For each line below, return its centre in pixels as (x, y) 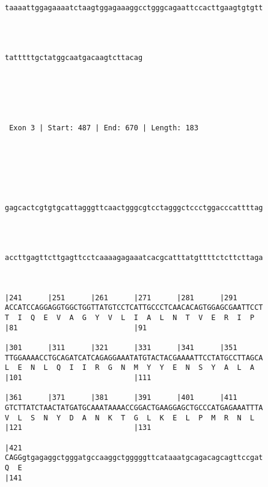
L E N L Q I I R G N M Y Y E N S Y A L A (130, 368)
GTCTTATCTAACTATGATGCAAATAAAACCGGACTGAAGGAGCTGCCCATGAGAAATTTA (134, 407)
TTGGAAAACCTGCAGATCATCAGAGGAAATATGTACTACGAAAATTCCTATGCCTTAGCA (134, 358)
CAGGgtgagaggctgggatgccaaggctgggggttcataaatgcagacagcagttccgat (134, 458)
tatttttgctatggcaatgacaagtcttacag (74, 57)
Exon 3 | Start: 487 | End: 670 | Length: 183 (104, 128)
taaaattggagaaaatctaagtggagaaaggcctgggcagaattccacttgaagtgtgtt (134, 8)
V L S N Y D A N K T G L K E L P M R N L (130, 418)
